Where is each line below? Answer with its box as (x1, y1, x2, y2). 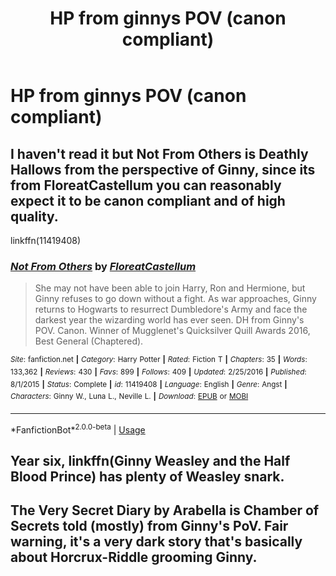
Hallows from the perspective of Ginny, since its (10, 161, 316, 178)
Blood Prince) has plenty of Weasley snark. (10, 468, 285, 485)
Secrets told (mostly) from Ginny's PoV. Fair (10, 518, 289, 535)
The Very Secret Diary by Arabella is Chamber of (10, 502, 320, 519)
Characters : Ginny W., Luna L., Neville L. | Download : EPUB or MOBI (10, 392, 249, 402)
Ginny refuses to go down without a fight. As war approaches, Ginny (34, 293, 317, 305)
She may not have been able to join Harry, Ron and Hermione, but (34, 282, 306, 294)
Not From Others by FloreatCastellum (10, 259, 197, 273)
